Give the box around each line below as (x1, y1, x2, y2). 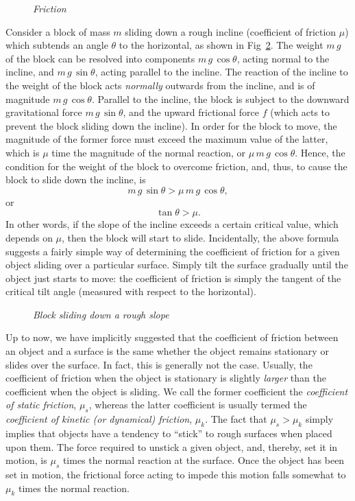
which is (5, 145, 40, 159)
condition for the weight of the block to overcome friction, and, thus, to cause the (5, 159, 347, 173)
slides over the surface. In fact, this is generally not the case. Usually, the (5, 357, 313, 371)
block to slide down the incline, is (5, 172, 146, 187)
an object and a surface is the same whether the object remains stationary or (5, 344, 329, 358)
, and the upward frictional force (123, 105, 260, 119)
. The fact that (205, 412, 267, 426)
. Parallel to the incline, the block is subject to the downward (91, 91, 350, 106)
